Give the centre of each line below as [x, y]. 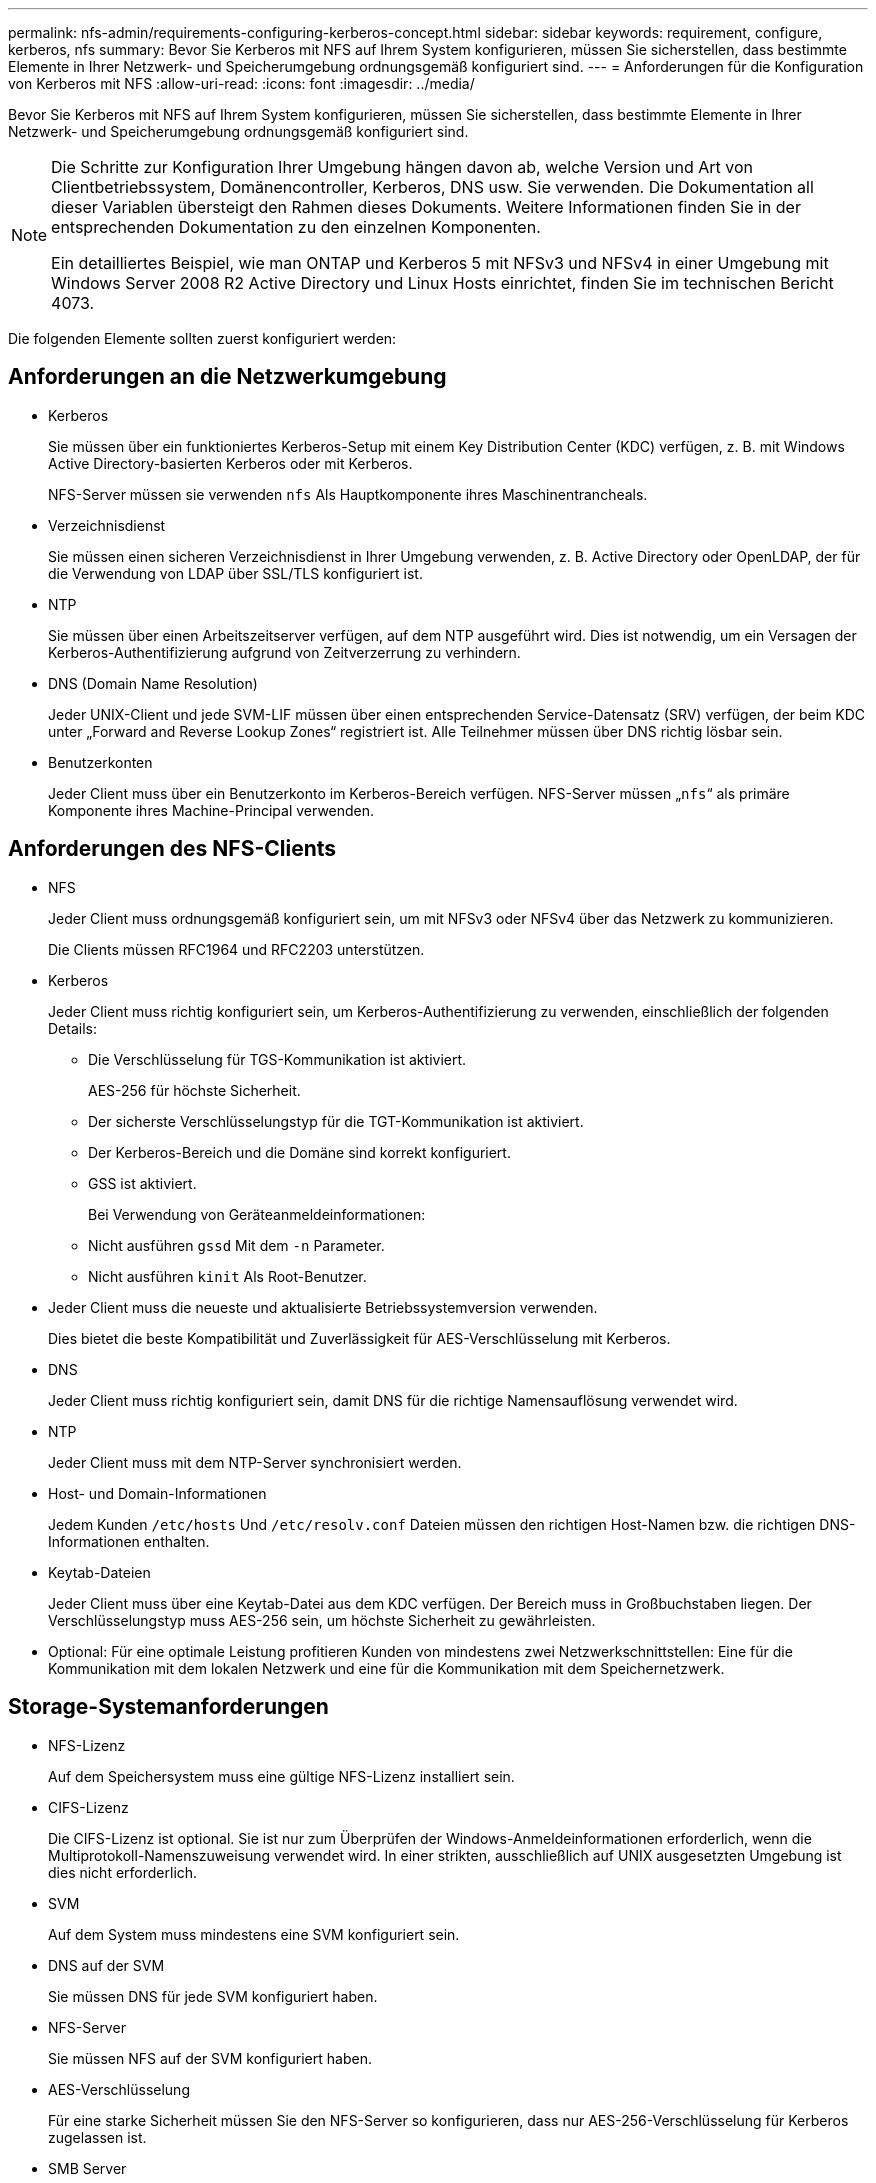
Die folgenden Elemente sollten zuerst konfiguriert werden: [202, 338]
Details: [72, 1028]
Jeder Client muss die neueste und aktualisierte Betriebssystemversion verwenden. [323, 1307]
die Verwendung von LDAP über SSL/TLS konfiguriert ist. [235, 573]
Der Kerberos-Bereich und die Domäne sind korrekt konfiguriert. [299, 1152]
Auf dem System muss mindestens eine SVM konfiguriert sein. [254, 1934]
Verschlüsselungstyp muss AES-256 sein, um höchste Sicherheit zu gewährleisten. [322, 1620]
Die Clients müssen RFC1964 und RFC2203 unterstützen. [236, 949]
